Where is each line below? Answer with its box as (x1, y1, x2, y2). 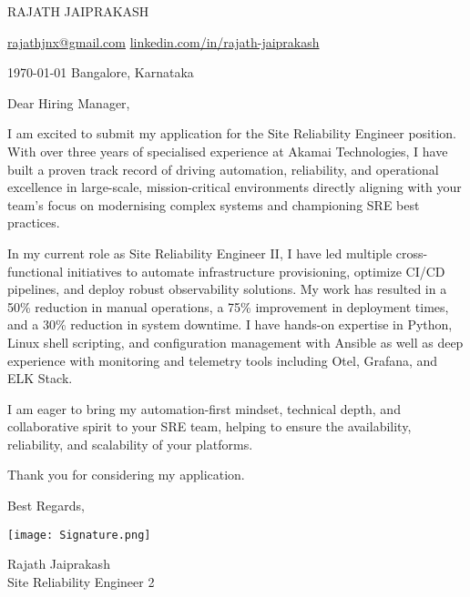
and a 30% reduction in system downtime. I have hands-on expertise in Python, (7, 315, 453, 334)
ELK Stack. (7, 369, 73, 388)
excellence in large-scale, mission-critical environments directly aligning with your (7, 177, 462, 197)
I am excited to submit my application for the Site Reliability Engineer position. (7, 124, 456, 143)
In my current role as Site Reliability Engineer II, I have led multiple (7, 243, 393, 262)
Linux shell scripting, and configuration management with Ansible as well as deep (7, 332, 464, 351)
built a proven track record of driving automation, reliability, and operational (7, 159, 439, 178)
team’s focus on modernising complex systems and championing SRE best (7, 195, 420, 214)
